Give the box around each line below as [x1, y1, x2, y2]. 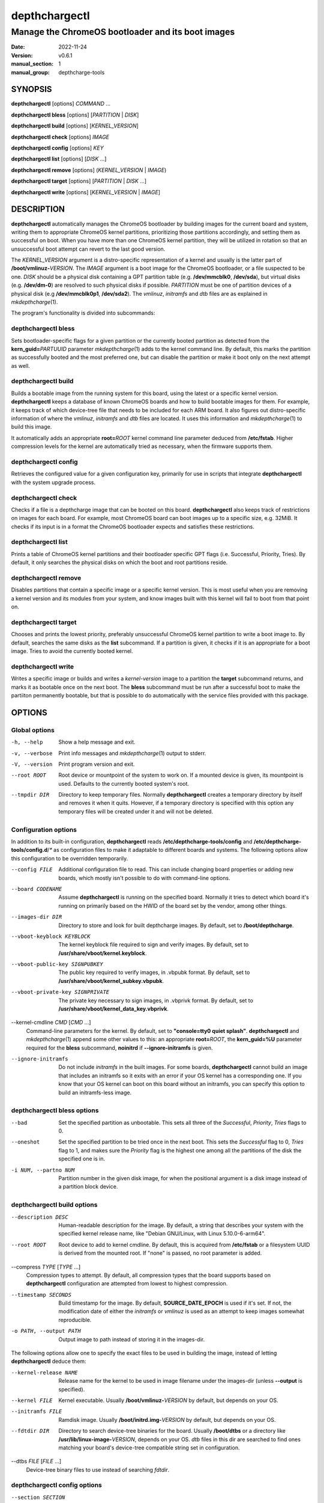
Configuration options [11, 825, 77, 834]
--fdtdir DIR [11, 1428, 50, 1434]
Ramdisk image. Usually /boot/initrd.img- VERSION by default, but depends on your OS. [58, 1416, 276, 1423]
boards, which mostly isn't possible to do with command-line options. [58, 874, 230, 881]
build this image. [11, 423, 52, 430]
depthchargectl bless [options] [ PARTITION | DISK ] [11, 111, 139, 118]
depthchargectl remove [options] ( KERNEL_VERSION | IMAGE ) [11, 166, 167, 174]
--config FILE [11, 866, 53, 873]
